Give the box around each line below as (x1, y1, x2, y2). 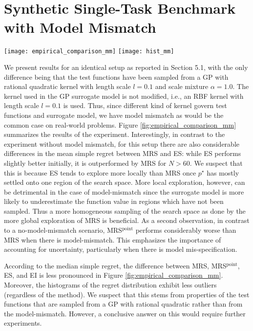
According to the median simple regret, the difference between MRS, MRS (4, 260, 227, 270)
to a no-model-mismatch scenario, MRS (4, 225, 122, 235)
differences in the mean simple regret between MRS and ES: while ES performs (4, 148, 241, 158)
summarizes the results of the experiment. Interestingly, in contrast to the (4, 129, 225, 139)
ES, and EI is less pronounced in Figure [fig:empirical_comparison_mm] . (4, 270, 223, 280)
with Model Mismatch (4, 17, 156, 37)
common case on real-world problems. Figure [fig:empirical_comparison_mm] (4, 119, 236, 130)
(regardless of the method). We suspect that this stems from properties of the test (4, 289, 250, 299)
